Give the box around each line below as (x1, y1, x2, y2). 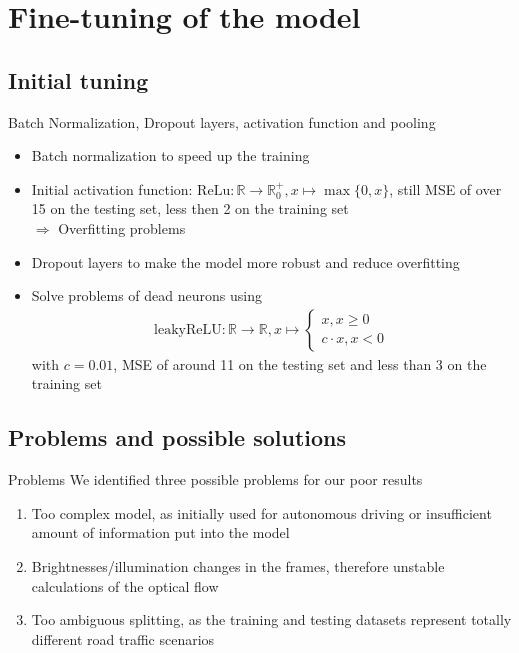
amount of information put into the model (31, 522, 290, 543)
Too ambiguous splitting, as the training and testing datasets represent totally (31, 609, 512, 630)
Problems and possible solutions (8, 422, 347, 453)
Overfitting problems (58, 217, 186, 238)
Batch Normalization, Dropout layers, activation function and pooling (8, 111, 436, 132)
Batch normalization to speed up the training (31, 145, 310, 166)
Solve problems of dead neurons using (31, 285, 262, 306)
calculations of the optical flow (31, 575, 219, 596)
